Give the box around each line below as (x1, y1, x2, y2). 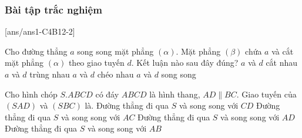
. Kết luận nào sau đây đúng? (131, 56, 239, 69)
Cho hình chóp (5, 87, 58, 100)
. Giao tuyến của (236, 87, 297, 100)
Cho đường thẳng (5, 45, 68, 57)
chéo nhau (97, 68, 134, 80)
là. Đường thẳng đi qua (85, 99, 169, 112)
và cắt (271, 45, 294, 57)
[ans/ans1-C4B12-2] (5, 25, 75, 38)
